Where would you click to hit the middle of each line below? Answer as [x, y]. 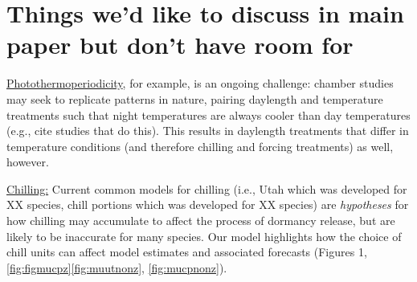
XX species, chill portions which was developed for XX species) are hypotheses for [208, 204]
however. [28, 162]
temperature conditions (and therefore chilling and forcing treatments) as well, [200, 146]
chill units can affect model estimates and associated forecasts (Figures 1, [187, 252]
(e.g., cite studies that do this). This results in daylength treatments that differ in [208, 131]
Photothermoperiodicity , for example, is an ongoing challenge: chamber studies [200, 83]
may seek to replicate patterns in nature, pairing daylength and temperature [195, 98]
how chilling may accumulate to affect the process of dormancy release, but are [201, 221]
